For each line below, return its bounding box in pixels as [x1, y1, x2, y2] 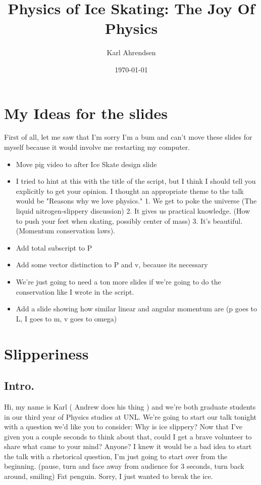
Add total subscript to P [16, 242, 92, 253]
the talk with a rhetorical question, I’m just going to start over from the [4, 451, 228, 461]
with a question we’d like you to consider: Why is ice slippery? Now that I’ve [4, 421, 243, 432]
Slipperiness [4, 343, 89, 363]
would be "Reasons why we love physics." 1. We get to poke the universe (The [16, 195, 257, 206]
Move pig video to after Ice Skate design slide [16, 158, 157, 169]
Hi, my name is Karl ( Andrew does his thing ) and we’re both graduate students [4, 401, 256, 412]
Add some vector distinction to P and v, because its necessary [16, 259, 208, 270]
